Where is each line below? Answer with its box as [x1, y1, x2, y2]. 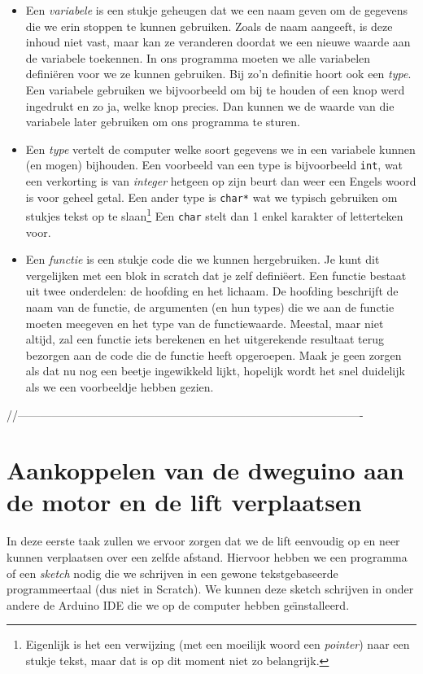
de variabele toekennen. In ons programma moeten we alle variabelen [25, 49, 371, 66]
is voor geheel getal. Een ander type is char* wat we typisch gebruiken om [25, 188, 398, 205]
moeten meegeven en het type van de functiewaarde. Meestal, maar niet [25, 314, 384, 331]
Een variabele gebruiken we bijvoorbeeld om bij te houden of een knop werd [25, 81, 405, 98]
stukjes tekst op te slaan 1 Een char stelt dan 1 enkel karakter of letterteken [25, 205, 403, 224]
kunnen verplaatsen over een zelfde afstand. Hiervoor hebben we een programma [7, 549, 408, 565]
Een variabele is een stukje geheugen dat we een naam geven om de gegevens [25, 2, 408, 18]
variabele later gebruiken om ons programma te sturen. [25, 113, 300, 130]
